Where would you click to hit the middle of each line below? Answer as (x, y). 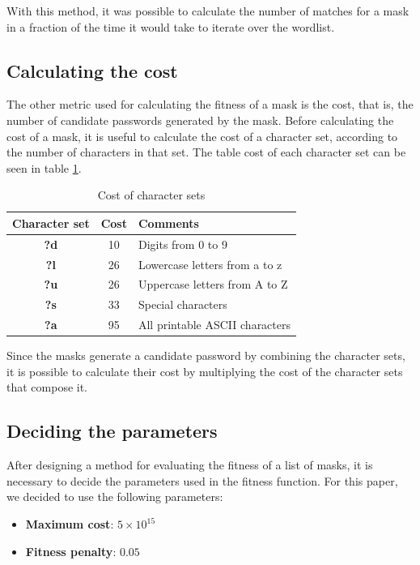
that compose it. (47, 387)
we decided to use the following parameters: (115, 497)
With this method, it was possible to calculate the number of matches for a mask (208, 11)
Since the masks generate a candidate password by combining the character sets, (206, 355)
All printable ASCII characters (214, 325)
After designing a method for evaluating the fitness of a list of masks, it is (190, 465)
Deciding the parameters (112, 431)
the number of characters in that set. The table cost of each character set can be (206, 152)
